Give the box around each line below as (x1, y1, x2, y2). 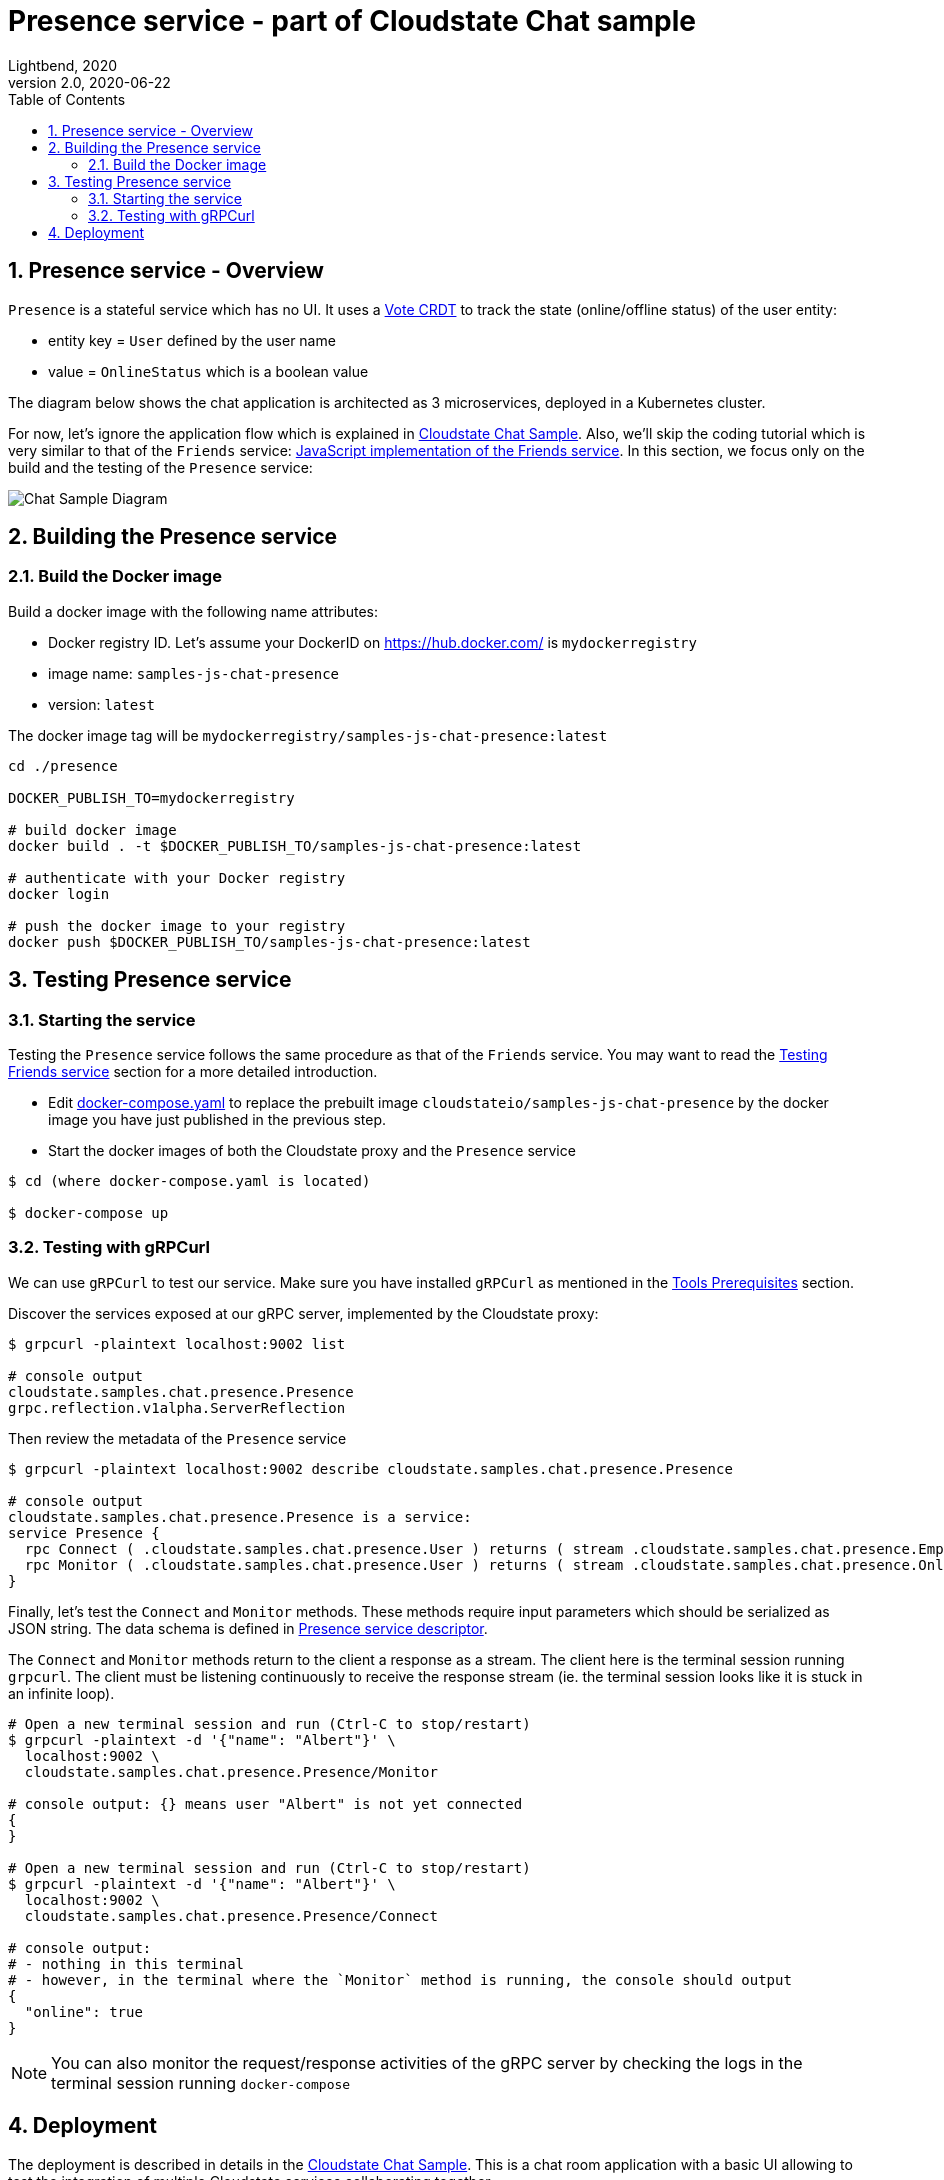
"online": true (24, 2003, 143, 2020)
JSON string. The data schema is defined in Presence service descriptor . (8, 1619, 488, 1637)
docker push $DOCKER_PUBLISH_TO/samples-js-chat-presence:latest (8, 933, 531, 950)
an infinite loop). (8, 1684, 115, 1702)
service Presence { (8, 1524, 160, 1541)
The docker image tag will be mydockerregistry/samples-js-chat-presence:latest (8, 726, 608, 744)
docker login (8, 885, 110, 902)
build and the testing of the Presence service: (8, 458, 313, 476)
